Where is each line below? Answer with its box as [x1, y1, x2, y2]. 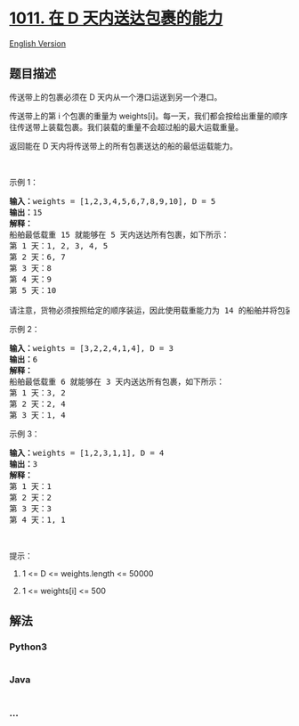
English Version [9, 37, 67, 49]
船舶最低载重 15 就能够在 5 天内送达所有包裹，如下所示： [9, 229, 230, 240]
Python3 [9, 640, 47, 653]
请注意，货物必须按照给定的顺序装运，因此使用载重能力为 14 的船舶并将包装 [9, 305, 294, 315]
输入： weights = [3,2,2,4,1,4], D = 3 [9, 343, 174, 353]
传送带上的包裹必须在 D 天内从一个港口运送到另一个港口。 [9, 91, 222, 102]
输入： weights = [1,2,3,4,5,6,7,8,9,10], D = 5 [9, 196, 216, 206]
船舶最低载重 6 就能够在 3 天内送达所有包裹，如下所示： [9, 376, 225, 387]
